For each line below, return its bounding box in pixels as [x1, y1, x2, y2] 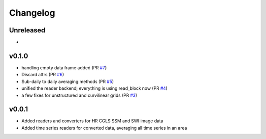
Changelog [9, 7, 55, 18]
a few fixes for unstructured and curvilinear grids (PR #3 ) [21, 92, 137, 98]
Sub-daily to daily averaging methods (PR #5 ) [21, 79, 114, 84]
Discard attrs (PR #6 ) [21, 72, 64, 78]
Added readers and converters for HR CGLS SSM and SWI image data [21, 118, 164, 124]
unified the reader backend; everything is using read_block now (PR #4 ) [21, 85, 167, 91]
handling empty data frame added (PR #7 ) [21, 64, 107, 71]
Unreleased [9, 26, 46, 34]
